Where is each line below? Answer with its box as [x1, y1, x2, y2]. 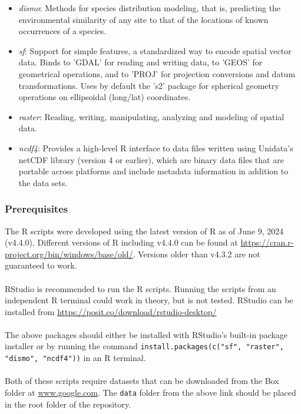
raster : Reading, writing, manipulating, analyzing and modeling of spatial [18, 110, 285, 122]
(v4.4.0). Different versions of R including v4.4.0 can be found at [5, 236, 238, 249]
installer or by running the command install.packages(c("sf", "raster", [5, 340, 284, 352]
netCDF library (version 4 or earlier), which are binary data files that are [18, 153, 284, 165]
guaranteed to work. [5, 259, 77, 271]
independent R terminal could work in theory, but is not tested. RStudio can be [5, 294, 293, 306]
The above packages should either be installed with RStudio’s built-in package [5, 328, 288, 340]
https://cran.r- [240, 236, 294, 249]
